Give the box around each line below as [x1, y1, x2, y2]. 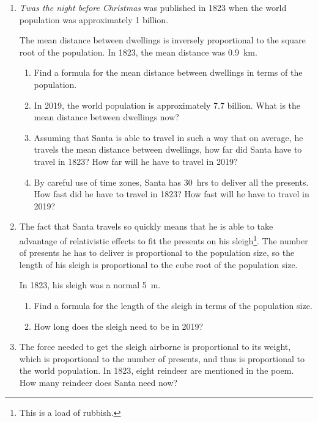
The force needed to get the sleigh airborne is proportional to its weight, [19, 340, 291, 353]
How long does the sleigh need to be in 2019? [34, 319, 204, 332]
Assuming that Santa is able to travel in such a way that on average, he [34, 131, 303, 144]
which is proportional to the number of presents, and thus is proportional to [19, 352, 305, 365]
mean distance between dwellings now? [34, 111, 179, 123]
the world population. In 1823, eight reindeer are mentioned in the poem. [19, 364, 294, 377]
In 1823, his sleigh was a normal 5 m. [19, 278, 161, 291]
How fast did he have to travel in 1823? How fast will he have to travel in [34, 187, 309, 200]
